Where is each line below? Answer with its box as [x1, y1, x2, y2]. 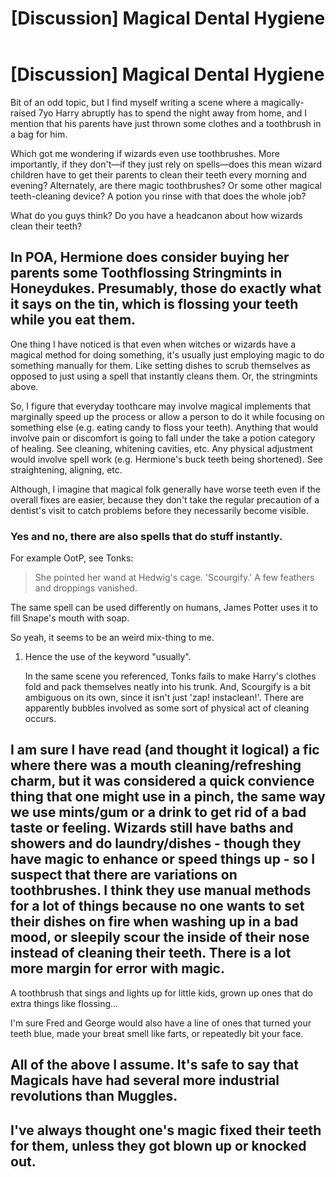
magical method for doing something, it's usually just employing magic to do [10, 348, 325, 361]
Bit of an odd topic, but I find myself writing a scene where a [10, 96, 259, 108]
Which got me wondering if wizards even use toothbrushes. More [10, 147, 280, 159]
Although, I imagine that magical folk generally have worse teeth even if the [10, 483, 321, 495]
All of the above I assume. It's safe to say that [10, 1057, 300, 1074]
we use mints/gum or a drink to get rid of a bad [10, 804, 307, 821]
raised [10, 107, 37, 119]
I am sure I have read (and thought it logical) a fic [10, 742, 320, 759]
